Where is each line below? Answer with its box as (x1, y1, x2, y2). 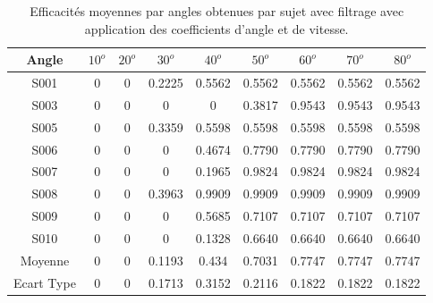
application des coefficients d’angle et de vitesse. (84, 19, 349, 38)
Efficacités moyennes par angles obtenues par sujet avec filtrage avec (30, 2, 404, 20)
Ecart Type (13, 273, 76, 291)
